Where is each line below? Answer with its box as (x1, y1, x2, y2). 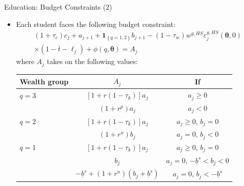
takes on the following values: (47, 56, 138, 67)
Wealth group (19, 76, 68, 86)
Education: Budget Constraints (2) (4, 2, 112, 12)
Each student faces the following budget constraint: (16, 18, 176, 29)
